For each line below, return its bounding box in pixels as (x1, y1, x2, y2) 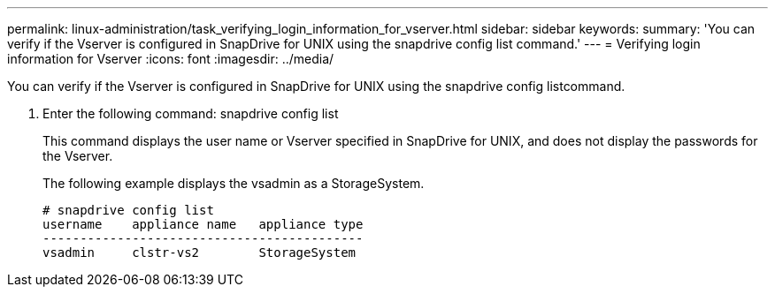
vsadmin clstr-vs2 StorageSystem (42, 245, 357, 260)
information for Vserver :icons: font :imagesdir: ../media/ (7, 51, 334, 66)
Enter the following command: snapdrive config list (42, 106, 339, 121)
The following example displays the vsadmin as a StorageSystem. (42, 176, 425, 191)
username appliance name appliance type (42, 217, 364, 231)
